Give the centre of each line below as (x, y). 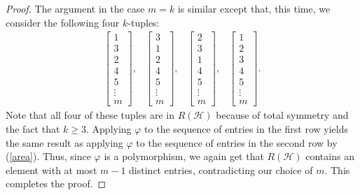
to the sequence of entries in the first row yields (246, 129)
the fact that (33, 129)
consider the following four (63, 22)
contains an (330, 156)
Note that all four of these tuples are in (90, 115)
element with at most (51, 169)
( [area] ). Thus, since (48, 156)
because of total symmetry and (282, 115)
